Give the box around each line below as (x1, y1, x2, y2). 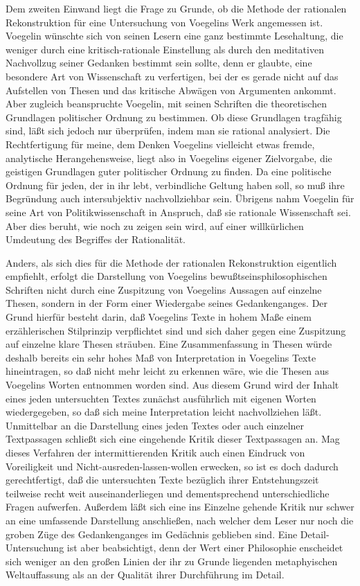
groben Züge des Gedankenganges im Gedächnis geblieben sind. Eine (6, 526, 298, 541)
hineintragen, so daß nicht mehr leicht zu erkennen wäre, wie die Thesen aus (6, 364, 330, 378)
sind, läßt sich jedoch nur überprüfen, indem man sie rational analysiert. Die (6, 123, 330, 138)
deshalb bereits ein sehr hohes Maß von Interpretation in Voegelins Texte (6, 350, 316, 364)
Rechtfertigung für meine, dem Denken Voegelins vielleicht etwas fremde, (6, 136, 315, 151)
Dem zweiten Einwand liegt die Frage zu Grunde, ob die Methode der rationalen (6, 1, 347, 15)
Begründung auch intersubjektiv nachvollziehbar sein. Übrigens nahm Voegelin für (6, 191, 354, 206)
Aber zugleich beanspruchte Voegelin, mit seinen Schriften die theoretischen (6, 96, 327, 111)
